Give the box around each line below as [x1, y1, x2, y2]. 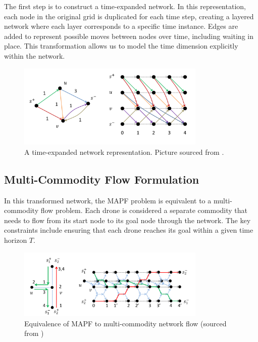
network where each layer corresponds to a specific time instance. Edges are [4, 21, 238, 31]
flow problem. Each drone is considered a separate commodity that [40, 205, 248, 216]
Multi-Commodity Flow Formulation [4, 171, 199, 187]
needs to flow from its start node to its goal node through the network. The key [4, 215, 251, 225]
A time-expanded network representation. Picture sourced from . [24, 146, 224, 157]
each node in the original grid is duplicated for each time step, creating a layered [4, 11, 254, 21]
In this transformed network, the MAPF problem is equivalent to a [4, 195, 212, 205]
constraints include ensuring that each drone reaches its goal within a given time [4, 225, 253, 235]
